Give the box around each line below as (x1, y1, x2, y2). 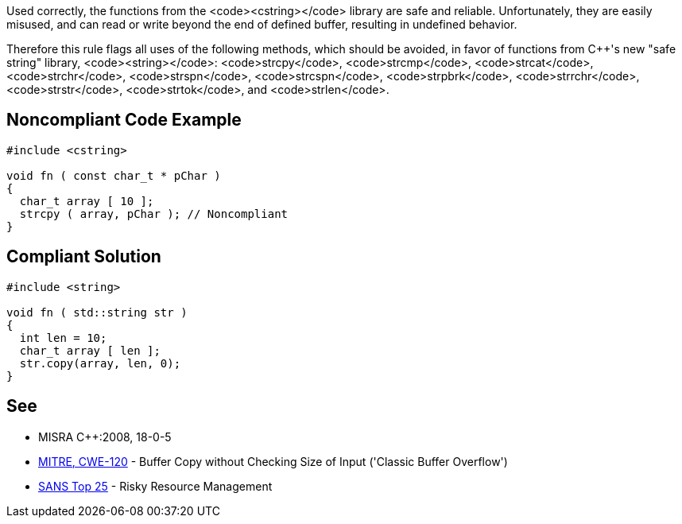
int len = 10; (19, 331, 107, 344)
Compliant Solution (6, 246, 161, 267)
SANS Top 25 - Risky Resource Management (38, 479, 273, 493)
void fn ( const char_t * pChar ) (6, 169, 221, 182)
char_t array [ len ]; (19, 344, 161, 357)
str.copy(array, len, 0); (19, 356, 181, 370)
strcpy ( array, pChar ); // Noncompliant (19, 207, 289, 220)
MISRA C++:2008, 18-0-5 (38, 429, 172, 444)
